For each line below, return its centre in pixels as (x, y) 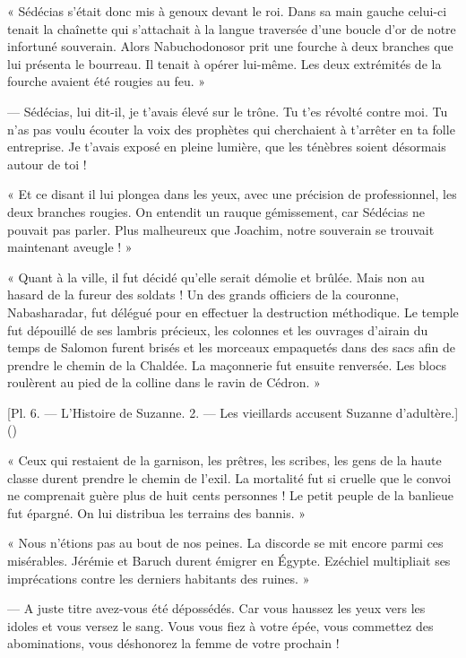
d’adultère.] (427, 412)
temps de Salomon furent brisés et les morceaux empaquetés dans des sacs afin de (232, 347)
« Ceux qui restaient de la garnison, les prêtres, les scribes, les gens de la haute (224, 460)
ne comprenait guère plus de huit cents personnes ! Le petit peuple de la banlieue (230, 495)
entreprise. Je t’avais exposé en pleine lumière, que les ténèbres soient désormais (227, 147)
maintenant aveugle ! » (70, 247)
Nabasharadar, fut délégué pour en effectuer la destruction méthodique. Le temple (233, 312)
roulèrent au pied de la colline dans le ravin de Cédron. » (164, 382)
